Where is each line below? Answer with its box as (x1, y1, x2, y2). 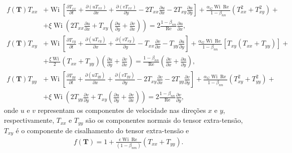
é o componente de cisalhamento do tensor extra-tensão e (16, 125, 189, 135)
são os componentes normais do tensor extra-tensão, (85, 115, 243, 125)
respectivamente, (4, 115, 54, 125)
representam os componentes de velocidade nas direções (38, 105, 206, 115)
